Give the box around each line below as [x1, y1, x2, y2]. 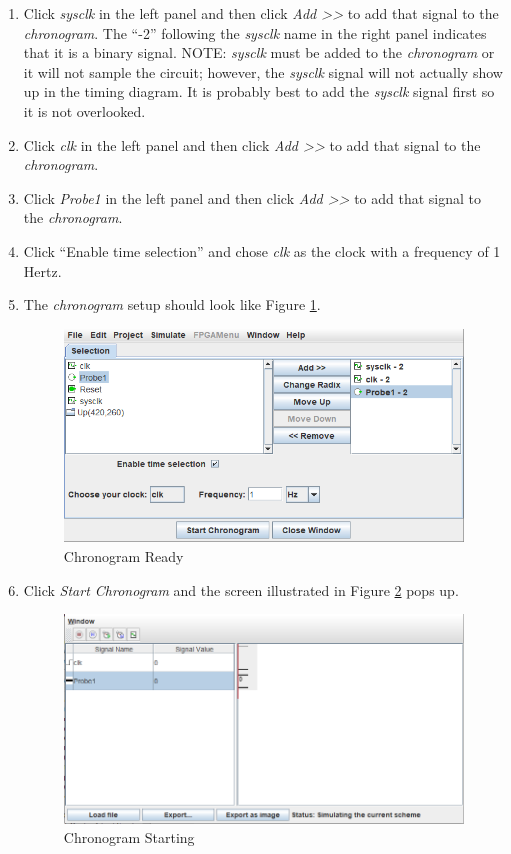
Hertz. [23, 260, 62, 281]
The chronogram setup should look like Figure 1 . [23, 294, 321, 315]
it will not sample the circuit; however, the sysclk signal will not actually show [23, 61, 503, 82]
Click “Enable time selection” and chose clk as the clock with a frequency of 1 [23, 240, 501, 261]
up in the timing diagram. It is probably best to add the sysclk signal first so [23, 81, 495, 102]
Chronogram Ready [63, 545, 184, 566]
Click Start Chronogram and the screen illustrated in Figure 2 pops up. [23, 579, 459, 600]
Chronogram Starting [63, 827, 195, 848]
